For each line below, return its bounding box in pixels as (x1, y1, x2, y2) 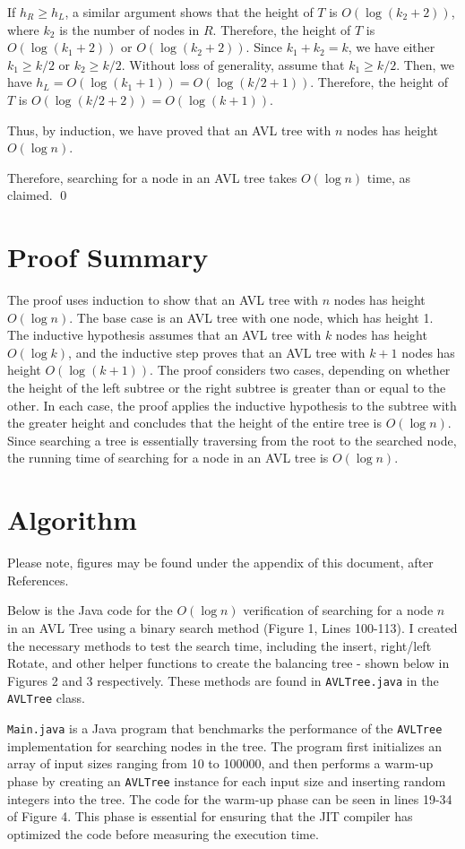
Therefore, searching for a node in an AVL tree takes (7, 168, 297, 186)
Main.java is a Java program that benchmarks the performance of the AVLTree (7, 719, 443, 737)
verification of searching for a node (243, 601, 434, 619)
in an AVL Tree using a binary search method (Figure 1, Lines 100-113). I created (7, 618, 458, 637)
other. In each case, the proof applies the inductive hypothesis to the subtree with (7, 395, 457, 414)
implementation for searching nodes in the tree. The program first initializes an (7, 736, 443, 755)
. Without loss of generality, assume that (121, 55, 345, 74)
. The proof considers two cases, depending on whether (150, 360, 451, 379)
